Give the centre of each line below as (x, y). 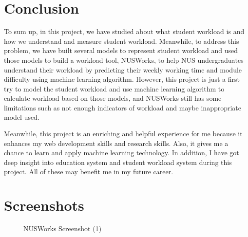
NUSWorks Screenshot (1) (63, 228)
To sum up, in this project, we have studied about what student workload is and (124, 31)
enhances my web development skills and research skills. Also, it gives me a (116, 143)
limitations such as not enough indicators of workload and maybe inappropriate (123, 107)
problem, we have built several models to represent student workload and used (121, 50)
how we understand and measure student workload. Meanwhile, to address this (122, 41)
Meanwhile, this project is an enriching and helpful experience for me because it (123, 134)
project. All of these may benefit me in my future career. (89, 172)
